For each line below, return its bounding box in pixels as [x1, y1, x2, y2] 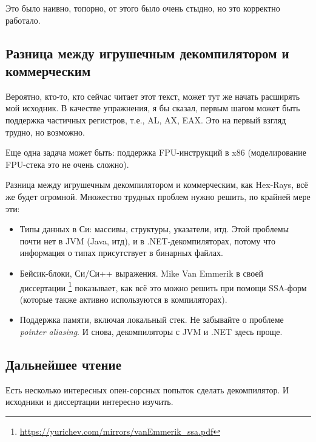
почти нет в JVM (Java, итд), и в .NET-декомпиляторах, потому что [19, 234, 275, 247]
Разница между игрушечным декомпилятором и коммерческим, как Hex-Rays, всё [5, 178, 308, 191]
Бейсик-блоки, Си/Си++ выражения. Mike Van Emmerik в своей [19, 266, 264, 279]
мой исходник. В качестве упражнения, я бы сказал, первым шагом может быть [5, 102, 300, 114]
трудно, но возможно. [5, 125, 85, 138]
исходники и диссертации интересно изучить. [5, 395, 173, 408]
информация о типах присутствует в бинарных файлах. [19, 246, 223, 259]
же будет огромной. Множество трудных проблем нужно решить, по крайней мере [5, 190, 311, 202]
